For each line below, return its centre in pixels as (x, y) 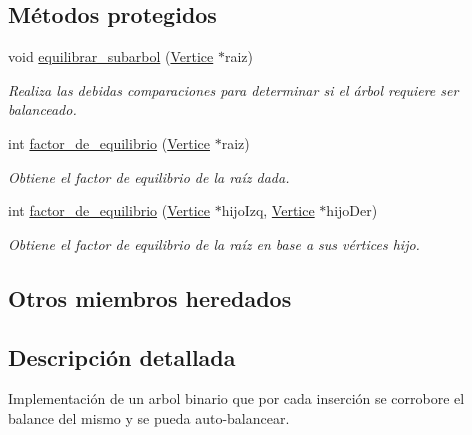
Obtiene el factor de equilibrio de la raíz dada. (149, 176)
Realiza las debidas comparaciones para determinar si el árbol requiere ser (233, 89)
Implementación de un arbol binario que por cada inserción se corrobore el (236, 398)
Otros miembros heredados (150, 297)
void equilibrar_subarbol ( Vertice (111, 56)
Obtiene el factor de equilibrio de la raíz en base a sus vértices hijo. (214, 243)
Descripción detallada (122, 356)
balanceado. (42, 109)
